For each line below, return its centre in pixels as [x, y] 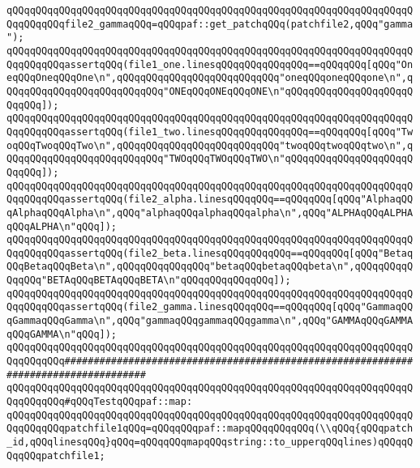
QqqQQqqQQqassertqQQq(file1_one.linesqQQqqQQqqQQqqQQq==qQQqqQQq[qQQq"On [210, 64]
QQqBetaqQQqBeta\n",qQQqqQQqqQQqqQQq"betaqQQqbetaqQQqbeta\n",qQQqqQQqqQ [210, 267]
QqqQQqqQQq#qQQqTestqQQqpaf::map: [100, 402]
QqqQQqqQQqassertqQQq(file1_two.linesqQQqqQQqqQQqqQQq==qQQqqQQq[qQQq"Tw [210, 132]
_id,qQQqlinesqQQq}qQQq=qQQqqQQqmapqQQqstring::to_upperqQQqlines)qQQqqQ [210, 442]
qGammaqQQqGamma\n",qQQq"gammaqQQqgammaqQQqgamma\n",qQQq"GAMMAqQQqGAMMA [210, 321]
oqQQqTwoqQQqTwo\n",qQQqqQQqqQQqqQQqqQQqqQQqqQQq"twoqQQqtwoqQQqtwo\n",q [210, 145]
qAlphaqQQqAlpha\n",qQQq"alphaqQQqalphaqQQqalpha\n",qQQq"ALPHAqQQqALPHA [210, 213]
